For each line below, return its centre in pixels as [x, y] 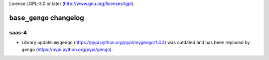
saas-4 [18, 32]
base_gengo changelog [47, 18]
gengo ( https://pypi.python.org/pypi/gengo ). [67, 49]
